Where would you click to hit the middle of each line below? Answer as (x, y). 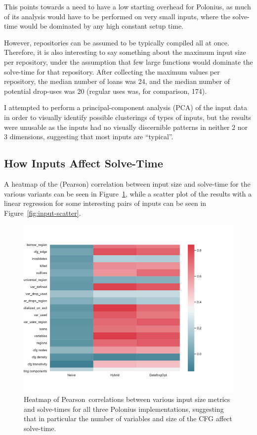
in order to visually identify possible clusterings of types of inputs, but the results (128, 117)
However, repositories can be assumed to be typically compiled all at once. (117, 42)
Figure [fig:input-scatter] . (43, 213)
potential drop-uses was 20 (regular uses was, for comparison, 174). (106, 91)
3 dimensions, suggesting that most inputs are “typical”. (89, 137)
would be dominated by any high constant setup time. (101, 26)
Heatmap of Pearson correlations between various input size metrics (127, 399)
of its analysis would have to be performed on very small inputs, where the (117, 16)
